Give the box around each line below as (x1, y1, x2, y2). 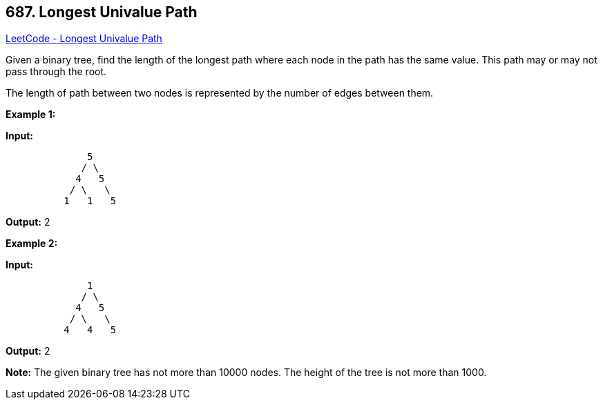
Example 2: (6, 237, 58, 250)
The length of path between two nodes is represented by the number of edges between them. (6, 87, 434, 99)
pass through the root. (6, 66, 107, 78)
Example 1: (6, 108, 56, 121)
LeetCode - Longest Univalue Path (6, 32, 162, 45)
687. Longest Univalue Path (6, 3, 198, 21)
